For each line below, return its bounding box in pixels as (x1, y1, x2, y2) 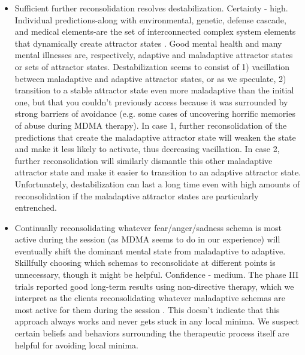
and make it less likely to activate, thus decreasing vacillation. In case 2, (14, 142, 280, 155)
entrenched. (14, 201, 57, 214)
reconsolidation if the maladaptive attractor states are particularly (14, 189, 259, 202)
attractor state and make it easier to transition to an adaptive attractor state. (14, 166, 301, 178)
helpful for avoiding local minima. (14, 338, 138, 351)
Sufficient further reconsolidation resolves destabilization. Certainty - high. (14, 2, 288, 14)
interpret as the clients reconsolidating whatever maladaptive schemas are (14, 292, 286, 304)
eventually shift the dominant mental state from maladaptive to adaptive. (14, 244, 286, 257)
